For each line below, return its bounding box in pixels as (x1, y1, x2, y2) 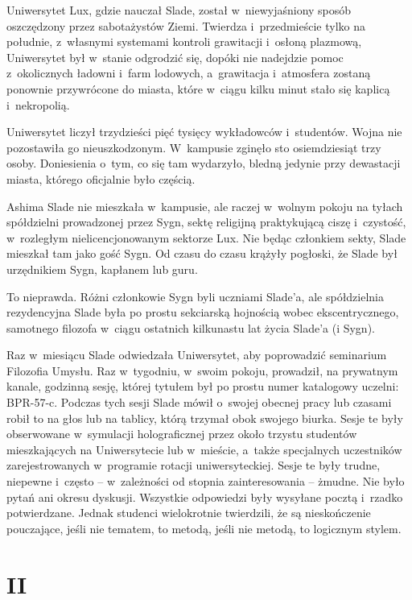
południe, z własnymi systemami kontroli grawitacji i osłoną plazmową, (6, 33, 362, 50)
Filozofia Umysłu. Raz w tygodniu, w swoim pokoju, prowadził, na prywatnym (6, 362, 398, 379)
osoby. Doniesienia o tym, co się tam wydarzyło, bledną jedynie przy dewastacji (6, 155, 401, 172)
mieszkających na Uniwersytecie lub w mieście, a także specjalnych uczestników (6, 441, 402, 457)
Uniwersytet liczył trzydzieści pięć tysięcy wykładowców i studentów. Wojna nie (6, 123, 402, 140)
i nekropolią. (6, 96, 70, 113)
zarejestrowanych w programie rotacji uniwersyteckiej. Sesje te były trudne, (6, 457, 381, 474)
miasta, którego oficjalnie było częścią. (6, 170, 196, 187)
